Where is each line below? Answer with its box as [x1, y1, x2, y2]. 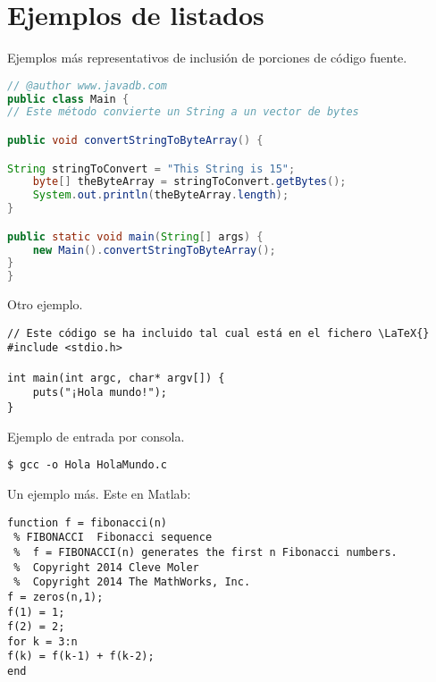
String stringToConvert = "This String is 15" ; [7, 162, 296, 175]
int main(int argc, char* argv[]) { [7, 371, 225, 384]
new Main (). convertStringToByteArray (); [32, 243, 276, 257]
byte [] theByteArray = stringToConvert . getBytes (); [32, 175, 347, 189]
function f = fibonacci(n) [7, 516, 167, 529]
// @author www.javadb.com [7, 79, 167, 92]
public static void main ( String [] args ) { [7, 230, 264, 243]
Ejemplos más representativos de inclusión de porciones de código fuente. [7, 48, 407, 67]
